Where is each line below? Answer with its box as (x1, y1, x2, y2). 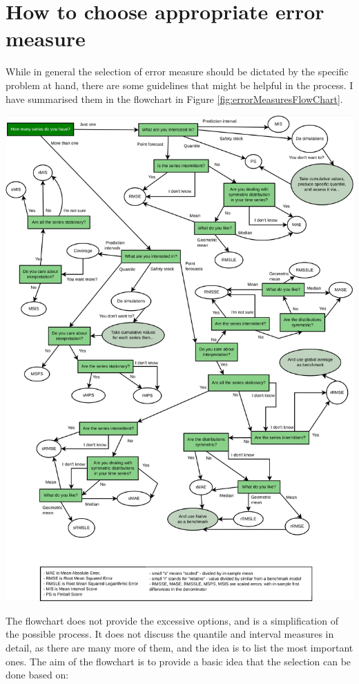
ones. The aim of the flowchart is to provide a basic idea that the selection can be (6, 654, 351, 668)
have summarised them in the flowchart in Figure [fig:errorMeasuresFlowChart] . (6, 91, 343, 106)
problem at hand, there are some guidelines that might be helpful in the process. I (6, 77, 353, 92)
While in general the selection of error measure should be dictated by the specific (6, 64, 349, 79)
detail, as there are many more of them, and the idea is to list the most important (6, 640, 353, 654)
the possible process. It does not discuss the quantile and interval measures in (6, 627, 334, 641)
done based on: (6, 667, 69, 682)
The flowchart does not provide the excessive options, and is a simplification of (6, 613, 338, 627)
